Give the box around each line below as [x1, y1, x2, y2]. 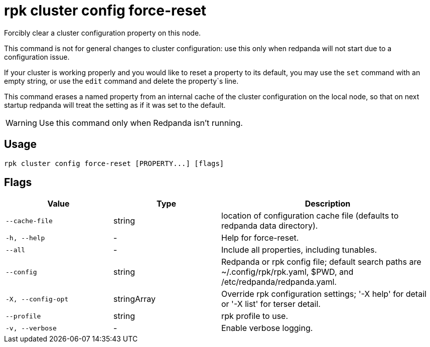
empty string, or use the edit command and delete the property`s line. [4, 76, 239, 85]
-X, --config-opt [6, 295, 69, 303]
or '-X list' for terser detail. [221, 299, 321, 309]
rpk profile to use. [221, 311, 289, 321]
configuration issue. [4, 52, 70, 61]
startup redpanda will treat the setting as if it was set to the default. [4, 100, 226, 109]
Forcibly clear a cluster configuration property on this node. [4, 28, 201, 37]
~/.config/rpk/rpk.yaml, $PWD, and [221, 267, 354, 277]
